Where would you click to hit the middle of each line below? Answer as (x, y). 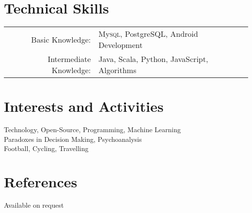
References (41, 182)
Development (121, 45)
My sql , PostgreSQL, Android (148, 34)
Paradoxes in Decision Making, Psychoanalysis (73, 139)
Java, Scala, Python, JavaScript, (153, 59)
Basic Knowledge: (61, 39)
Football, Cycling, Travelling (46, 148)
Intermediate (69, 59)
